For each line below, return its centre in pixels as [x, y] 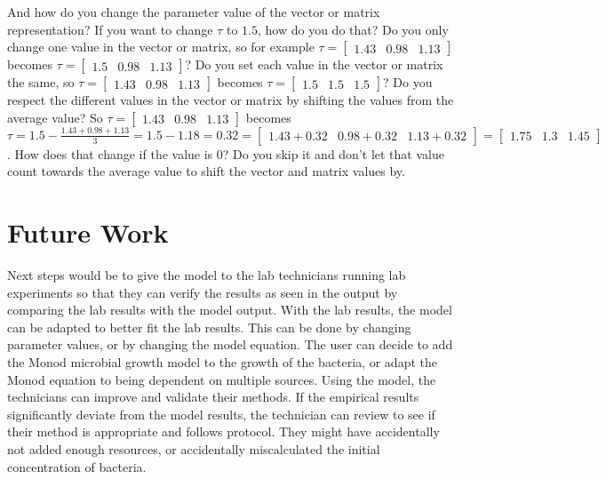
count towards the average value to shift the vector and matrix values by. [206, 171]
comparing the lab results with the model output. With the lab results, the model [230, 310]
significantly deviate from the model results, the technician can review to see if [221, 414]
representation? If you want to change [110, 29]
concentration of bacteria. [77, 466]
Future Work [88, 232]
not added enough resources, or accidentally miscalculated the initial [194, 449]
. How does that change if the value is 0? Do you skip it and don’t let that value [226, 153]
